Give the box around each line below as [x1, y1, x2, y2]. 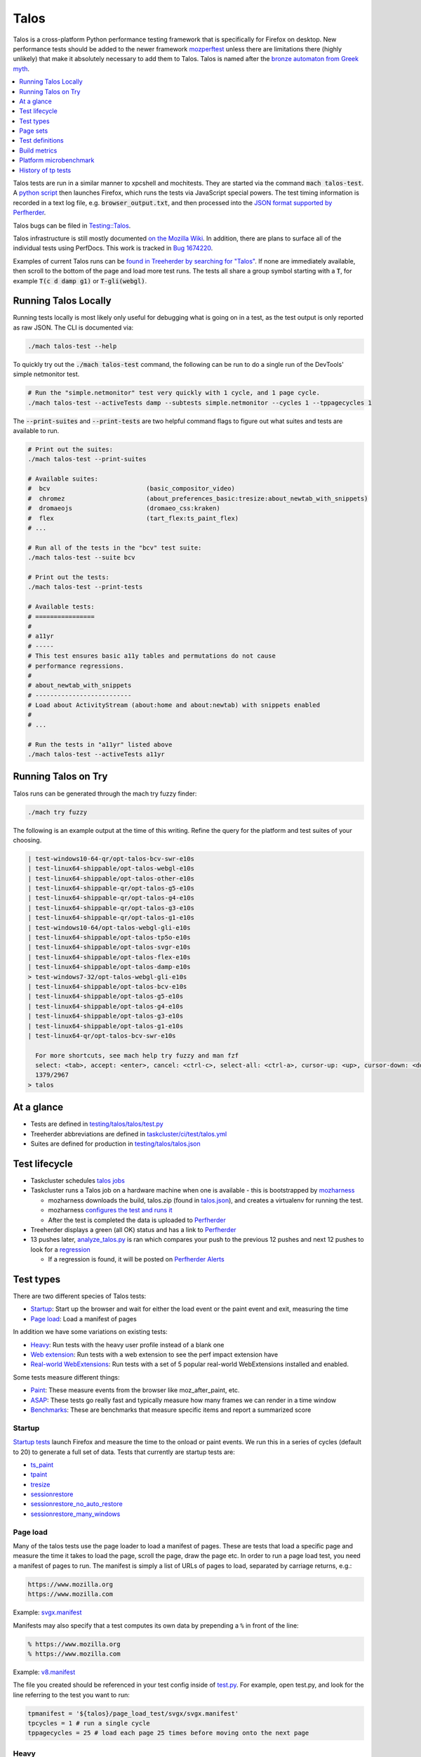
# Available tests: [27, 603, 95, 611]
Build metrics [19, 146, 58, 155]
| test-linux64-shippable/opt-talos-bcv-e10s [27, 983, 187, 990]
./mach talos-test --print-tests [27, 583, 143, 591]
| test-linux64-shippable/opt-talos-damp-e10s [27, 963, 191, 971]
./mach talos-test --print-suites [27, 455, 147, 463]
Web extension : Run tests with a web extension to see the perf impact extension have [30, 1350, 279, 1359]
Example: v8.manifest [13, 1668, 76, 1676]
